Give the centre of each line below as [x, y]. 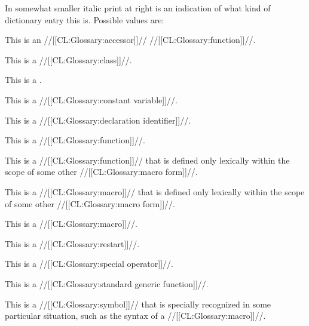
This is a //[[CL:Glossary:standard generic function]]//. [107, 283]
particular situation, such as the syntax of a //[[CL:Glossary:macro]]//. [135, 316]
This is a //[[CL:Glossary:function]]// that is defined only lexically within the [147, 160]
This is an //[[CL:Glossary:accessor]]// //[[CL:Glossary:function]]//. [130, 40]
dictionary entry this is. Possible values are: [85, 19]
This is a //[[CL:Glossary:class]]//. [68, 59]
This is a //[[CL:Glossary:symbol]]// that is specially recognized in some [138, 304]
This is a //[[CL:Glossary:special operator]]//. [89, 264]
